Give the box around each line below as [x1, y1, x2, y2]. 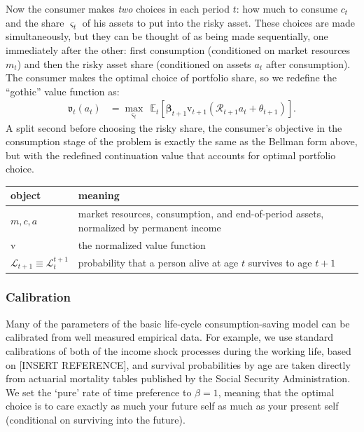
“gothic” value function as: [6, 83, 120, 98]
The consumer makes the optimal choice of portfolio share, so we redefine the [6, 70, 337, 85]
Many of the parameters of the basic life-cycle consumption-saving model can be [6, 316, 350, 330]
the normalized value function [78, 237, 206, 252]
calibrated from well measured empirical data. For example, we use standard [6, 330, 334, 344]
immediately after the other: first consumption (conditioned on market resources [6, 42, 351, 57]
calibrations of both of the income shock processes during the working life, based [6, 343, 351, 358]
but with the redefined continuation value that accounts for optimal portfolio [6, 147, 336, 162]
